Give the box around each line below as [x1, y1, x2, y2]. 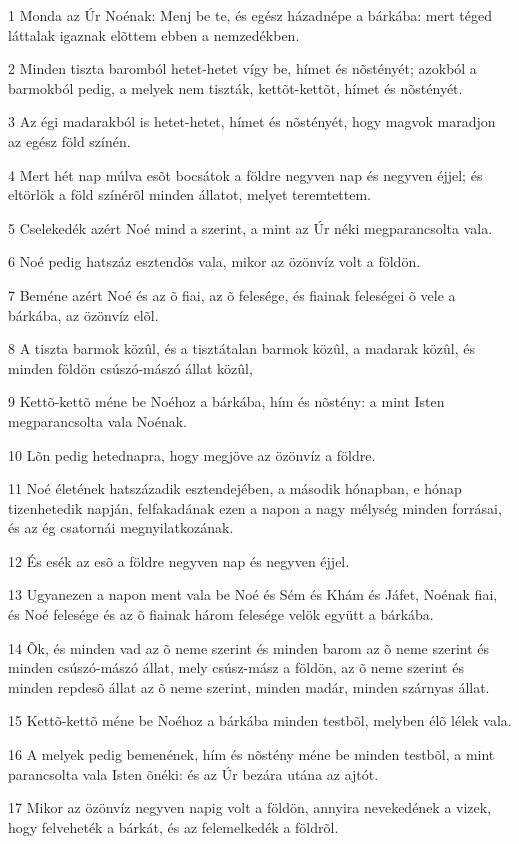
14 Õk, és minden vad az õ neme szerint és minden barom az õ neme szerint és [8, 637, 490, 658]
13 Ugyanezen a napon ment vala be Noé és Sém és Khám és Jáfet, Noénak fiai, [8, 584, 498, 605]
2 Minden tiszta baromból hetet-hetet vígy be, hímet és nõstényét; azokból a [8, 58, 477, 79]
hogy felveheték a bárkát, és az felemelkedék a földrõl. [8, 816, 339, 837]
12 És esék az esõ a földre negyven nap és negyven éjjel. [8, 550, 350, 571]
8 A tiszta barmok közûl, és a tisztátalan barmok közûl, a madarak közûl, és [8, 338, 476, 359]
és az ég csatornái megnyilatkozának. [8, 517, 234, 538]
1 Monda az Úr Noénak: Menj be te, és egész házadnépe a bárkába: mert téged [8, 5, 493, 25]
